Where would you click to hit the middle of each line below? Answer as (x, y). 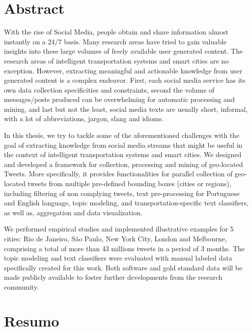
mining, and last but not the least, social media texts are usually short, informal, (126, 109)
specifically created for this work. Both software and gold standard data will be (123, 267)
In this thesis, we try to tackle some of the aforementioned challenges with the (122, 135)
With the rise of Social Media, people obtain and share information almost (116, 32)
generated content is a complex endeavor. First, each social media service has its (125, 80)
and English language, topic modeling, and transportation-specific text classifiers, (126, 203)
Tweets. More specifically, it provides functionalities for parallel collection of (118, 174)
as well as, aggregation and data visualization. (73, 212)
